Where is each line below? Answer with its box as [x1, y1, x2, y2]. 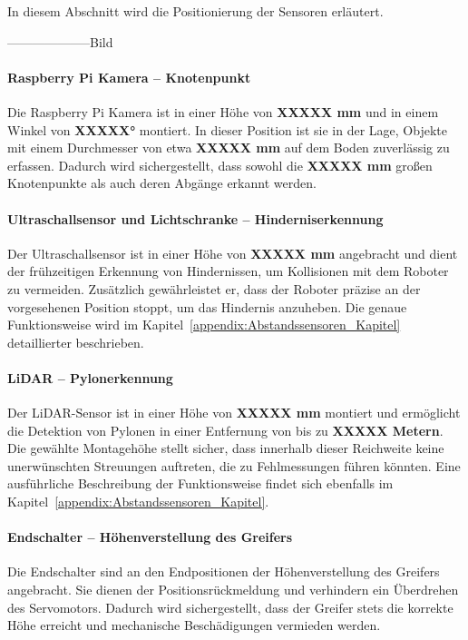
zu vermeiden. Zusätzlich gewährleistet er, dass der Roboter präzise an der [7, 279, 421, 298]
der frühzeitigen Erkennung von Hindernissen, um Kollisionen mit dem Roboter [7, 261, 449, 281]
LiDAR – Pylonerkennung [7, 368, 173, 387]
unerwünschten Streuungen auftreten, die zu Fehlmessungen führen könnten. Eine [7, 456, 461, 475]
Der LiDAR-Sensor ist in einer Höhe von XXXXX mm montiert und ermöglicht [7, 403, 461, 422]
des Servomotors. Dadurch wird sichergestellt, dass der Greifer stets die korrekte [7, 597, 453, 616]
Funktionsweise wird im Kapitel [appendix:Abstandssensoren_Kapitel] [7, 315, 401, 334]
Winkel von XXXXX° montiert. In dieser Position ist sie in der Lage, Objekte [7, 120, 447, 139]
